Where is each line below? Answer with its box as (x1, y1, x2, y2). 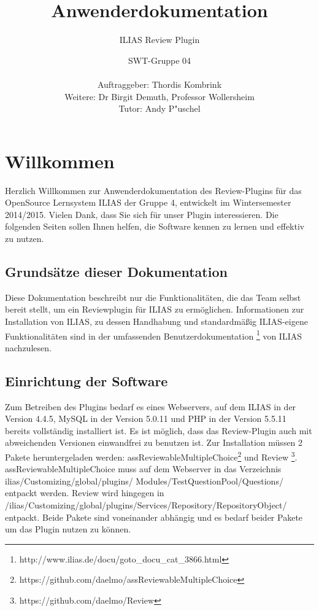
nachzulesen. (5, 341, 52, 354)
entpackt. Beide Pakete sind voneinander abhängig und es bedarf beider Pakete (5, 510, 303, 523)
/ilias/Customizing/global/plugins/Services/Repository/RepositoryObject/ (5, 499, 287, 512)
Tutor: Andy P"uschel (118, 102, 201, 115)
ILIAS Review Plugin (119, 33, 200, 46)
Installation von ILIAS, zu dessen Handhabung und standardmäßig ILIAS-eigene (5, 314, 308, 327)
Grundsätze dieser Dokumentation (5, 262, 228, 281)
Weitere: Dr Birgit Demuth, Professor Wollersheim (64, 90, 255, 103)
